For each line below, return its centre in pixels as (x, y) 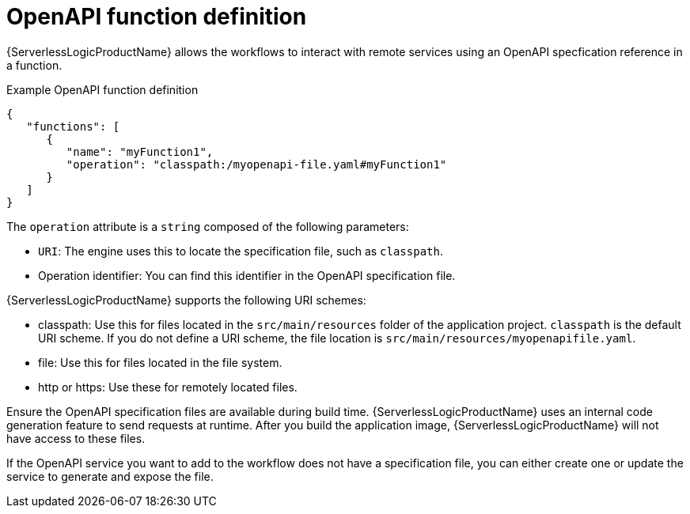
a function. (34, 65)
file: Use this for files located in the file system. (160, 362)
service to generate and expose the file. (110, 476)
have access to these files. (76, 438)
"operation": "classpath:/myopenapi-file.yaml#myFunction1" (256, 164)
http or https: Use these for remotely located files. (168, 387)
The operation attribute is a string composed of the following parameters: (208, 226)
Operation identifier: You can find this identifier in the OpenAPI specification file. (247, 275)
